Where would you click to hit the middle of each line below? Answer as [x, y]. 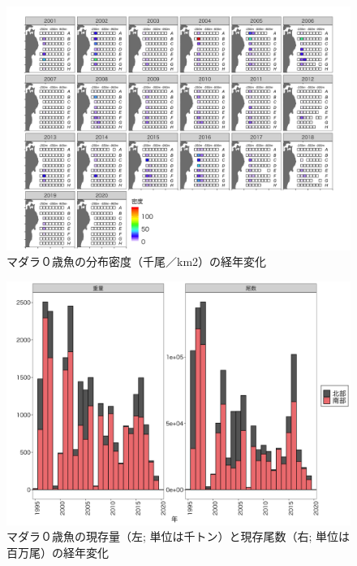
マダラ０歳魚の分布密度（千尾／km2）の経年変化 [137, 261]
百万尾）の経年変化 [58, 552]
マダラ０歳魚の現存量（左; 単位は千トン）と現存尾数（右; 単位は [178, 536]
